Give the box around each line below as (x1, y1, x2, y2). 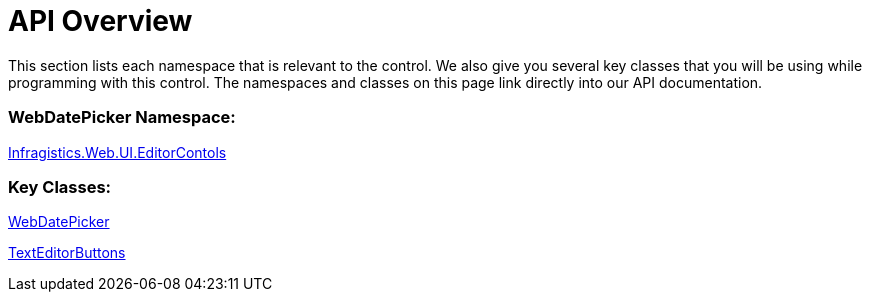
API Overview (8, 4, 193, 38)
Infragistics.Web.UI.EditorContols (8, 143, 227, 161)
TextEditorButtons (8, 244, 126, 262)
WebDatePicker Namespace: (8, 107, 236, 128)
